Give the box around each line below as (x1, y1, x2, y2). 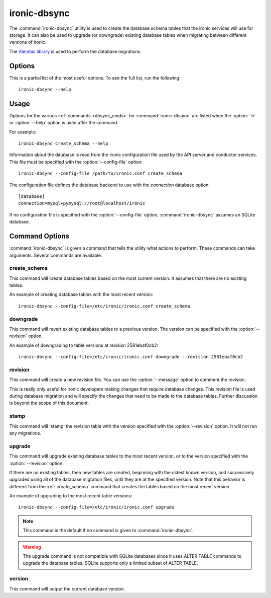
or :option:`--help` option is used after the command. (9, 120, 119, 126)
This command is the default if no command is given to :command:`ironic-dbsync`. (23, 528, 194, 534)
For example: (9, 129, 37, 135)
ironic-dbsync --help (18, 87, 71, 93)
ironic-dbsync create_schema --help (18, 141, 108, 146)
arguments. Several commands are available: (9, 252, 102, 258)
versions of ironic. (9, 39, 47, 45)
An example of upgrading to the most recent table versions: (9, 493, 132, 499)
